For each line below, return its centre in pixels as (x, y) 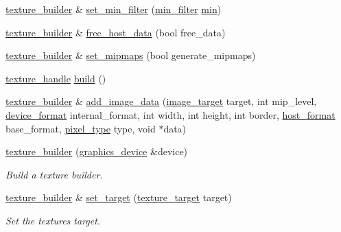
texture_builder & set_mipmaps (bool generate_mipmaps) (131, 55)
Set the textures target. (53, 220)
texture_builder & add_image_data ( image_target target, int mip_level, (161, 101)
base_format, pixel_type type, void (81, 128)
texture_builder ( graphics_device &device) (97, 151)
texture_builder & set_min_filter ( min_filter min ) (114, 9)
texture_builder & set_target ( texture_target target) (119, 197)
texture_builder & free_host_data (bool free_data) (116, 32)
